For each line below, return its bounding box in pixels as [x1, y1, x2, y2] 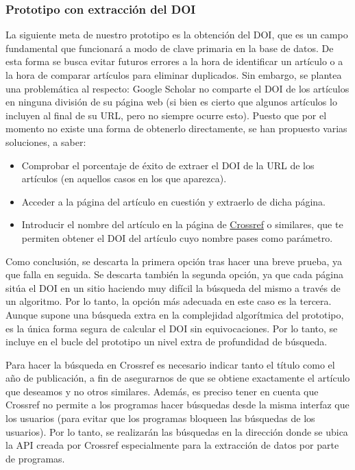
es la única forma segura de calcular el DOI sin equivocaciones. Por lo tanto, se [5, 321, 338, 335]
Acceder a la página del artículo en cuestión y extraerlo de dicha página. [21, 194, 326, 208]
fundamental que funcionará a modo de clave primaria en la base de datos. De [5, 40, 334, 55]
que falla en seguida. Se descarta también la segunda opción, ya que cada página [5, 267, 343, 282]
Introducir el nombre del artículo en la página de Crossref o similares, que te [21, 217, 343, 232]
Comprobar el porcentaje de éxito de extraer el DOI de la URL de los [21, 158, 315, 172]
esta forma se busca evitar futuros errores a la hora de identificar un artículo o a [5, 54, 343, 69]
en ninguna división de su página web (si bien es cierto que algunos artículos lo [5, 95, 337, 109]
